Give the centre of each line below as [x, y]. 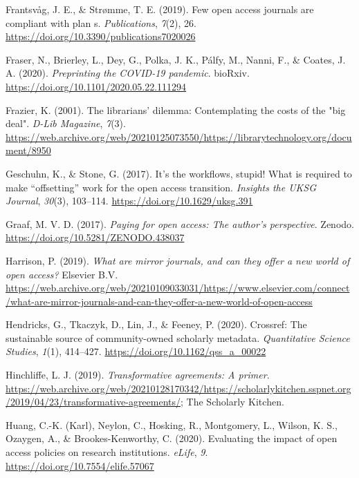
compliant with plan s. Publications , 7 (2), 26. [101, 22]
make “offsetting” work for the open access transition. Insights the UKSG [161, 187]
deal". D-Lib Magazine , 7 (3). [66, 123]
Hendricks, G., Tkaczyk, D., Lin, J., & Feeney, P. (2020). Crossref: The [156, 324]
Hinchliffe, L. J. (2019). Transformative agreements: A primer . [138, 375]
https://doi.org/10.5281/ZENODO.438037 [95, 237]
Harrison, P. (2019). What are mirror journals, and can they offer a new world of [178, 260]
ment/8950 [28, 150]
